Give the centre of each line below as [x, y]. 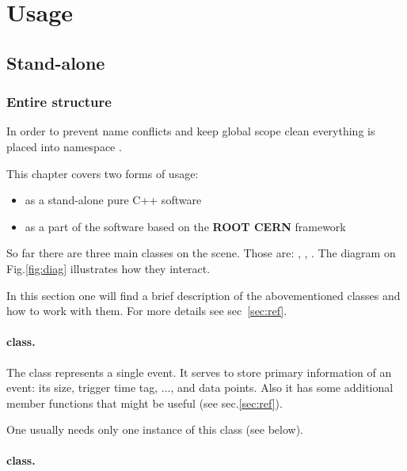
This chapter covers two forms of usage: [103, 173]
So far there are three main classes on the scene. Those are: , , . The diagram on [201, 253]
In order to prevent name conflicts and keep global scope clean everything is [191, 131]
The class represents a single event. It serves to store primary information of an [199, 372]
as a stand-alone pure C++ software [113, 200]
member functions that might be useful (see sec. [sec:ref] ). [145, 403]
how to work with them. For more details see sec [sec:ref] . [147, 311]
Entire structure [59, 102]
